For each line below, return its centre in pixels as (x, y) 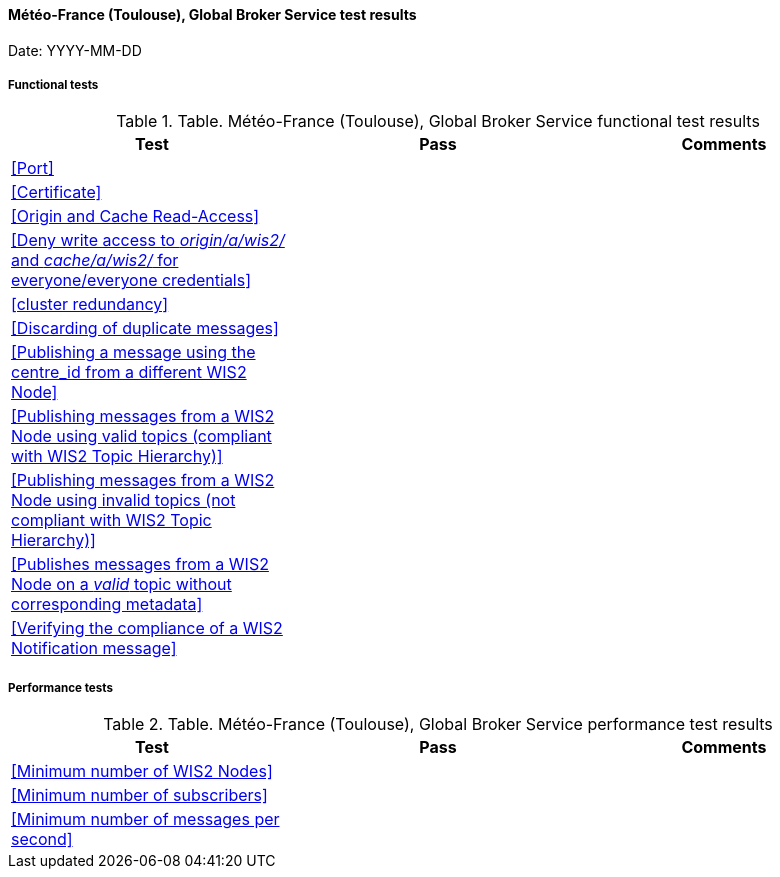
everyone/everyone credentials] (131, 280)
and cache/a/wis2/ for (95, 260)
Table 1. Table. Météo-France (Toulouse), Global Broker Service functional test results (438, 121)
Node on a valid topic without (121, 584)
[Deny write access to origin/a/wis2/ (148, 240)
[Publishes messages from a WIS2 (140, 564)
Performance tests (60, 687)
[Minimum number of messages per (145, 819)
